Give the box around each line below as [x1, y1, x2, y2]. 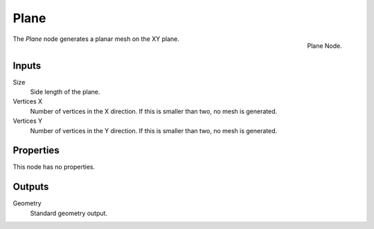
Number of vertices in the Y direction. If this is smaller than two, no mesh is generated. [30, 126, 278, 135]
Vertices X [12, 97, 43, 105]
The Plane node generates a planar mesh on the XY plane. [12, 35, 180, 43]
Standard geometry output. [30, 209, 107, 217]
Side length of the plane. [30, 87, 100, 96]
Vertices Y [12, 117, 43, 125]
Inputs [12, 60, 42, 71]
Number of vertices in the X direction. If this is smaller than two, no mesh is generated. [30, 107, 278, 115]
